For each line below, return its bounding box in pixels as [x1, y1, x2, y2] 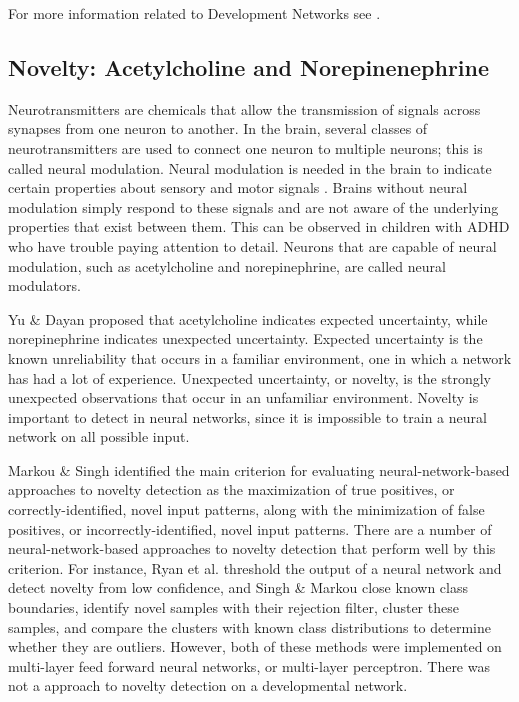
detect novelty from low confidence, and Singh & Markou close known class [8, 577, 468, 598]
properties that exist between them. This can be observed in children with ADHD [8, 216, 510, 237]
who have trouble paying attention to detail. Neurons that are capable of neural [8, 235, 497, 256]
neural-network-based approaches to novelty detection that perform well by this [8, 538, 496, 559]
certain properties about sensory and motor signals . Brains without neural [8, 177, 468, 198]
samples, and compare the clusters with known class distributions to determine [8, 616, 491, 637]
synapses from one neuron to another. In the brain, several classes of [8, 118, 428, 139]
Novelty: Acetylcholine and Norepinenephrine [8, 51, 490, 82]
